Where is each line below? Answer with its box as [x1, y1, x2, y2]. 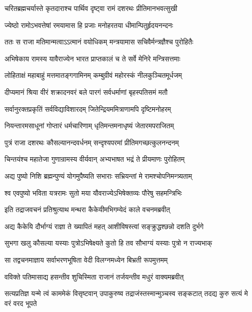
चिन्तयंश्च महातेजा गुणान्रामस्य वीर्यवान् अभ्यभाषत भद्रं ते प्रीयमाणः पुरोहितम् [4, 154, 185, 164]
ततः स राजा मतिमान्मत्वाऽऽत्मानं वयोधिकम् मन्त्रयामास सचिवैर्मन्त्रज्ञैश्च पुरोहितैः [4, 36, 194, 47]
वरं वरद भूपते [4, 298, 37, 308]
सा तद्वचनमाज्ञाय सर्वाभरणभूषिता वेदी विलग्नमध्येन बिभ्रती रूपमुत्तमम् [4, 254, 168, 265]
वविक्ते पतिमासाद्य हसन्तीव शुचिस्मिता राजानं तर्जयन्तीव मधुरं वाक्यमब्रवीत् [4, 271, 184, 282]
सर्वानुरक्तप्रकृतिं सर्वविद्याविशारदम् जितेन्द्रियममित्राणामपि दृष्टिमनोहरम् [4, 103, 171, 114]
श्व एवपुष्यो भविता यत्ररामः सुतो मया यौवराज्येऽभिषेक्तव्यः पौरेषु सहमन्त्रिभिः [4, 187, 182, 198]
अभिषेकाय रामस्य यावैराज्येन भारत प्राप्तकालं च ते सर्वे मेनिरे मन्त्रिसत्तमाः [4, 53, 181, 63]
